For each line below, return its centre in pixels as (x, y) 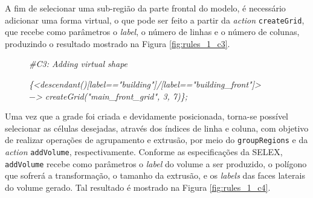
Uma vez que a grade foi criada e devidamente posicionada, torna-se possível (147, 116)
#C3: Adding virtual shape (79, 64)
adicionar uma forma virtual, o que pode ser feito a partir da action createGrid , (155, 20)
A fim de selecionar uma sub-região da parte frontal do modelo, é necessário (145, 8)
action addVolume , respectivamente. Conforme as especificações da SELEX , (144, 152)
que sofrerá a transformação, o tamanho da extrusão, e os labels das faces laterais (155, 175)
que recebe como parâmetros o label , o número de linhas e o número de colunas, (152, 32)
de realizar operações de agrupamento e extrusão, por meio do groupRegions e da (156, 140)
